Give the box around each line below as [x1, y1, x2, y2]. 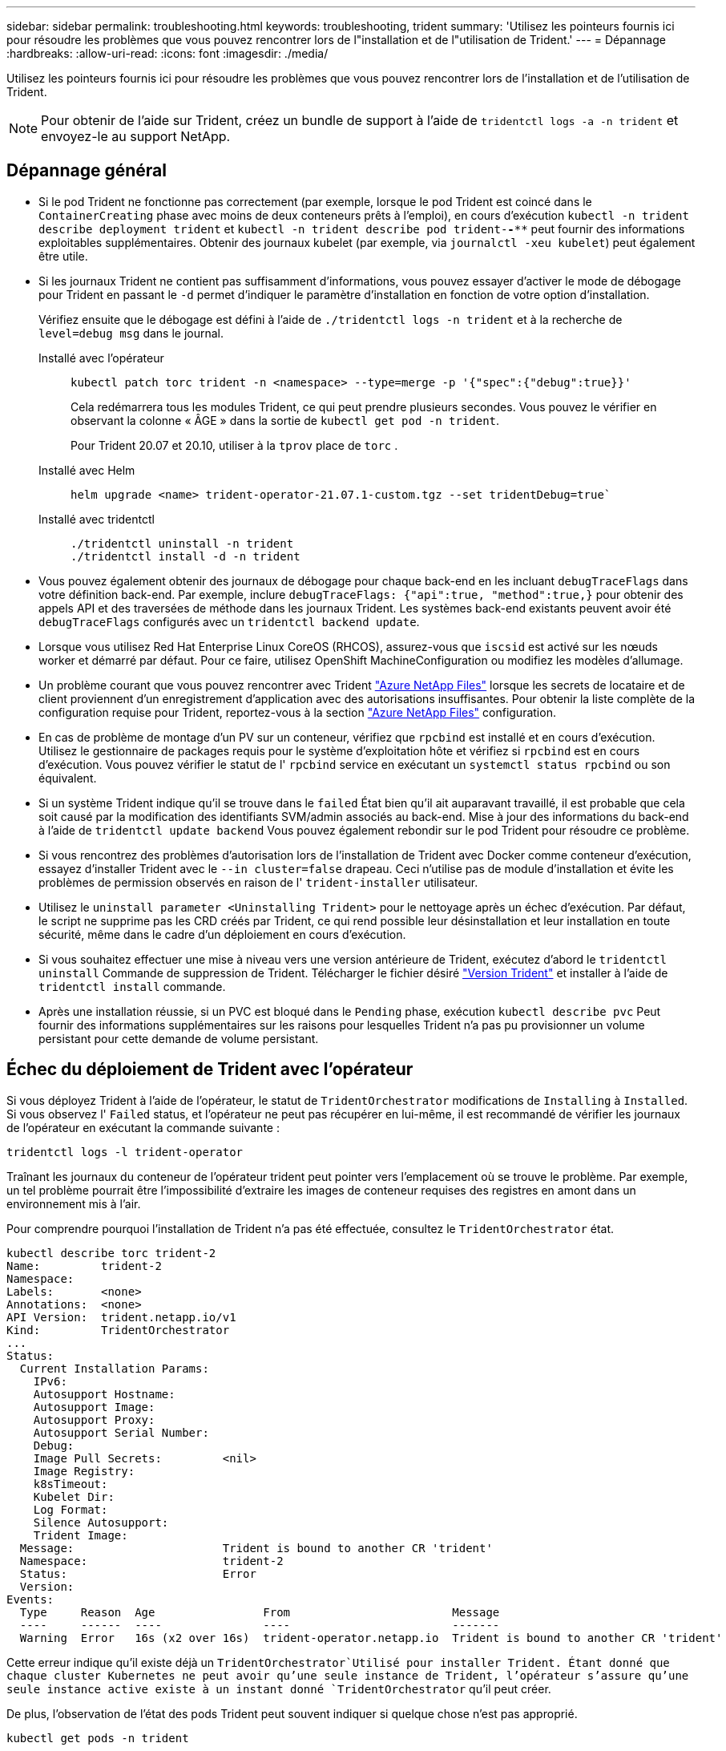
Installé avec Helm [38, 463, 135, 477]
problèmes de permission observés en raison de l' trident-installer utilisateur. [38, 875, 478, 889]
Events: [6, 1592, 54, 1606]
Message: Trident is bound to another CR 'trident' [19, 1541, 493, 1555]
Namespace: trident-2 [19, 1554, 284, 1567]
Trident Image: [33, 1528, 128, 1542]
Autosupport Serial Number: [33, 1425, 209, 1439]
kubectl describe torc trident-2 [6, 1246, 216, 1260]
